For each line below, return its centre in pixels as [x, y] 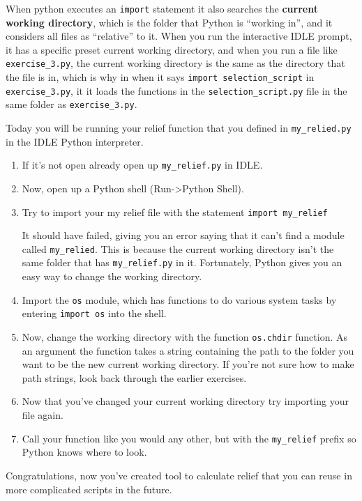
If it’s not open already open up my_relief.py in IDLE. [142, 165]
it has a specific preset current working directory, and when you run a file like [172, 49]
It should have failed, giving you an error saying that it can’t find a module [183, 235]
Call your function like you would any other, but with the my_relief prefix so [189, 438]
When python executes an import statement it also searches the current [162, 8]
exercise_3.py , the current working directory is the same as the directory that [175, 63]
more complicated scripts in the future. [89, 489]
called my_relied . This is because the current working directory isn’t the [178, 248]
